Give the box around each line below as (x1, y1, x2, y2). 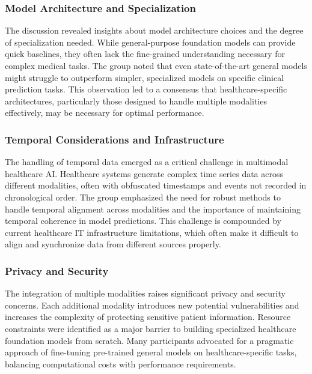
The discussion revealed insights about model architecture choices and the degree (5, 24, 304, 37)
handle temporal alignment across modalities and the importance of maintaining (5, 202, 301, 215)
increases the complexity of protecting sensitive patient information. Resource (5, 310, 291, 323)
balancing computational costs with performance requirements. (5, 357, 236, 370)
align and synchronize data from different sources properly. (5, 238, 221, 250)
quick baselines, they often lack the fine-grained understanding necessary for (5, 47, 286, 60)
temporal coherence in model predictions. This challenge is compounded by (5, 214, 282, 227)
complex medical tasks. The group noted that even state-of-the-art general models (5, 59, 307, 71)
